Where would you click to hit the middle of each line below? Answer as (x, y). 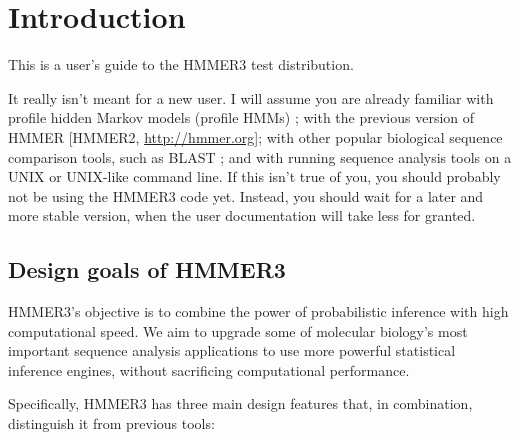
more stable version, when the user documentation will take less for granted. (242, 215)
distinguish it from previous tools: (111, 423)
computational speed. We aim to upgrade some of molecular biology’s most (238, 330)
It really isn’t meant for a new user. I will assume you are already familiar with (251, 97)
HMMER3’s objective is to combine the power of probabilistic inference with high (258, 311)
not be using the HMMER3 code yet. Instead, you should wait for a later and (246, 195)
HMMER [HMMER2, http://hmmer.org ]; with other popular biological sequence (255, 136)
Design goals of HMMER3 (147, 269)
